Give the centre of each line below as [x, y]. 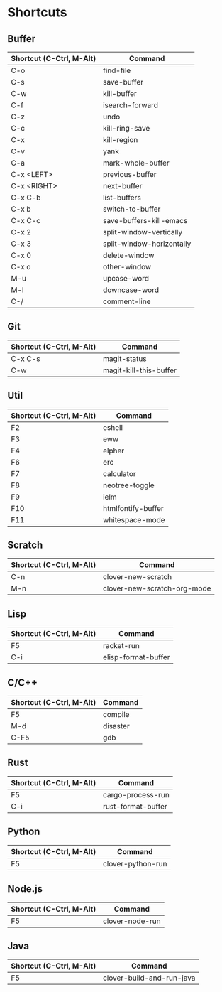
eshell [112, 427]
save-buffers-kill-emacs [145, 221]
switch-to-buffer [132, 209]
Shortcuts [37, 12]
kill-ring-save [126, 128]
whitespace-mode [134, 519]
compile [116, 715]
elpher [113, 451]
